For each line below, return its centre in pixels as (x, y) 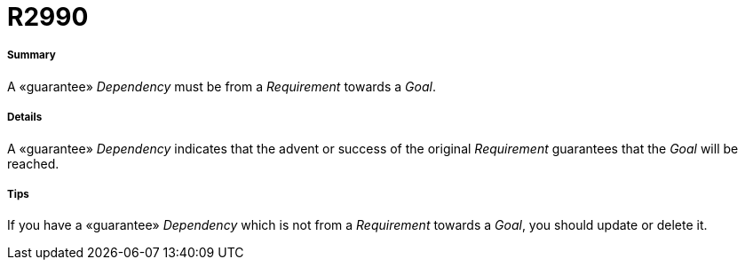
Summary (32, 55)
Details (25, 118)
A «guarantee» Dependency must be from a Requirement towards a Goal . (222, 86)
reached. (33, 163)
